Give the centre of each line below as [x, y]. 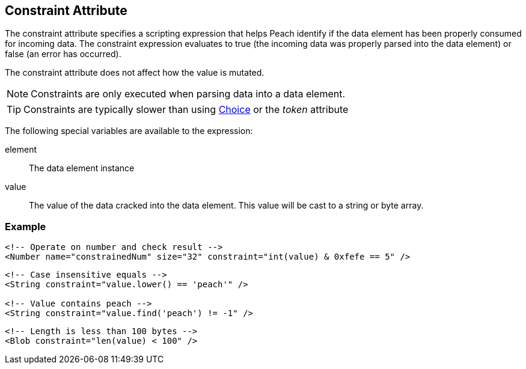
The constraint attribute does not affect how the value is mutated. [135, 73]
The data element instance [82, 168]
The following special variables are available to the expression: [129, 131]
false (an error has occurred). [63, 54]
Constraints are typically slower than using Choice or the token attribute [186, 110]
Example [26, 226]
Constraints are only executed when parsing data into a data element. [188, 94]
